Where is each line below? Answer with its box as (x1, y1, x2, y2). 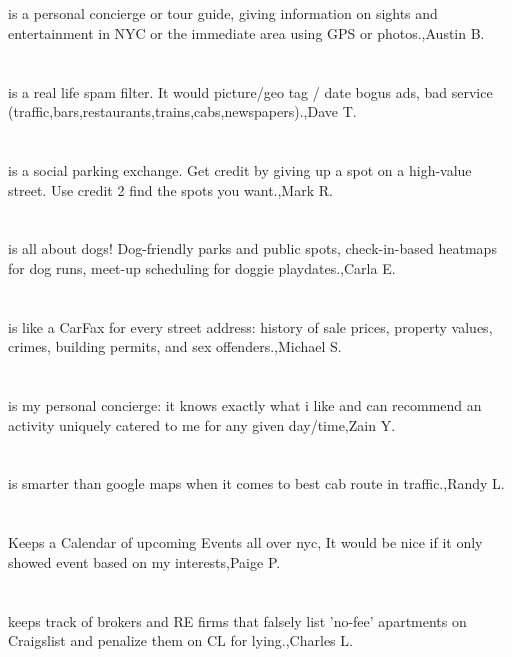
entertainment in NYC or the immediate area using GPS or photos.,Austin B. (8, 22, 485, 43)
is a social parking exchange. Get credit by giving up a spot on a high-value (8, 159, 472, 180)
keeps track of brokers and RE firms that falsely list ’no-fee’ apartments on (8, 610, 467, 631)
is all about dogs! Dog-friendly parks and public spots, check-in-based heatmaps (8, 238, 497, 259)
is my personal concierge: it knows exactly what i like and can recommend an (8, 395, 482, 416)
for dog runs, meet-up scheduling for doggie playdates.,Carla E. (8, 257, 396, 278)
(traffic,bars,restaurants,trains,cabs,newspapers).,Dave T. (8, 101, 357, 122)
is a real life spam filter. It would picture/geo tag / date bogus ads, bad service (8, 81, 493, 102)
